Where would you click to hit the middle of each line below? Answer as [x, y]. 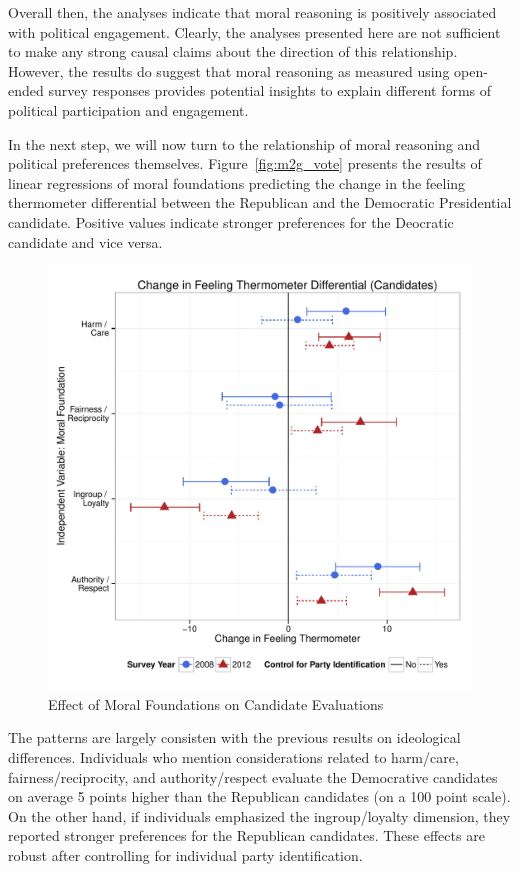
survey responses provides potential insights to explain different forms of [270, 90]
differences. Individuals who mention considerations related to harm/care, [233, 756]
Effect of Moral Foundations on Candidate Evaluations [216, 703]
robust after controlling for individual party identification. [185, 854]
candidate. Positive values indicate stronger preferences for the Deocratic [231, 221]
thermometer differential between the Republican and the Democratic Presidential [260, 202]
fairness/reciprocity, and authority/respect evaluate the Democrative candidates [253, 776]
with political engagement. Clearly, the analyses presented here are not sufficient [254, 31]
